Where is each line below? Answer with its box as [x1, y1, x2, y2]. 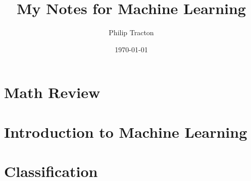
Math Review [4, 82, 101, 103]
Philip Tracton [109, 27, 154, 38]
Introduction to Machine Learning [4, 121, 247, 142]
